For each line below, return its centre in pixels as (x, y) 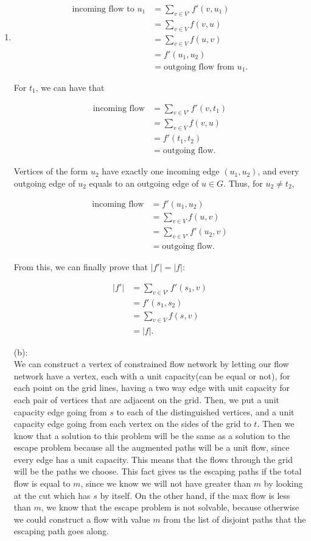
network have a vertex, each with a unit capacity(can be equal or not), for (152, 375)
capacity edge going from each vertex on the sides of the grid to (132, 424)
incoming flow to (103, 9)
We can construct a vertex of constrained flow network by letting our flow (151, 364)
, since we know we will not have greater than (166, 483)
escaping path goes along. (61, 531)
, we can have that (70, 87)
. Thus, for (243, 183)
